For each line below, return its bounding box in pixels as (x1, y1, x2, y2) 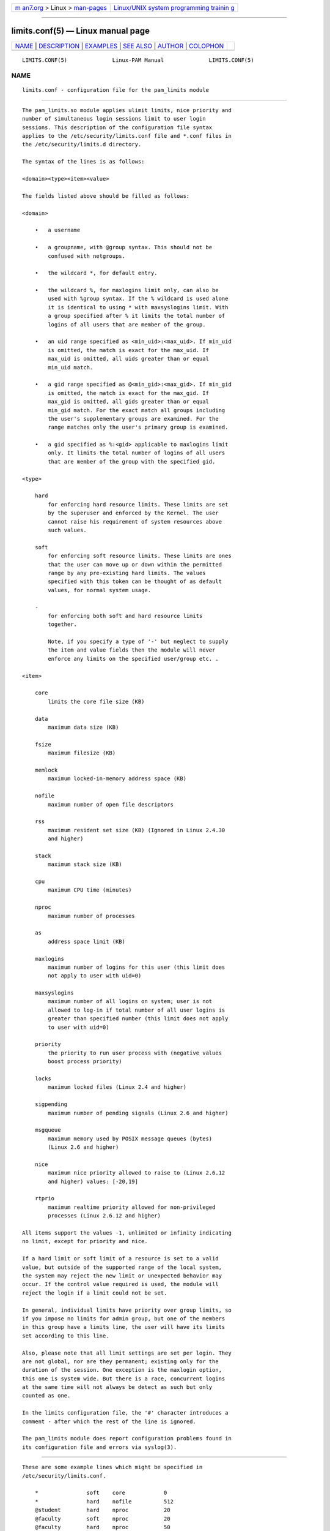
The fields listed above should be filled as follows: (22, 192, 190, 199)
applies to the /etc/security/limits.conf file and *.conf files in (22, 132, 232, 140)
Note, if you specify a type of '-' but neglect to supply (48, 638, 229, 645)
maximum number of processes (48, 912, 136, 919)
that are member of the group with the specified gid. (48, 458, 216, 465)
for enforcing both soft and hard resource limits (48, 612, 203, 619)
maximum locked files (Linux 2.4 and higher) (48, 1084, 186, 1091)
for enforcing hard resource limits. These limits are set (48, 501, 229, 508)
